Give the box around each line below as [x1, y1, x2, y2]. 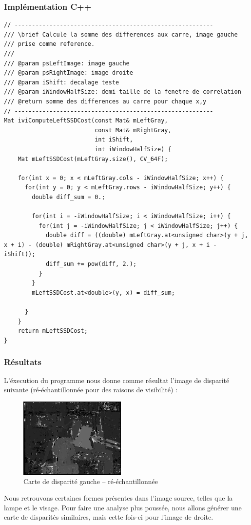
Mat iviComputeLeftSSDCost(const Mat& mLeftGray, [4, 117, 168, 124]
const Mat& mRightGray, [95, 126, 172, 134]
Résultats [4, 356, 42, 368]
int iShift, [95, 136, 133, 143]
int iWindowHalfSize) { [95, 145, 172, 153]
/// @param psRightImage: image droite [4, 69, 133, 77]
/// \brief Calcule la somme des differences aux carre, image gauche [4, 31, 238, 38]
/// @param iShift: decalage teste [4, 79, 119, 86]
